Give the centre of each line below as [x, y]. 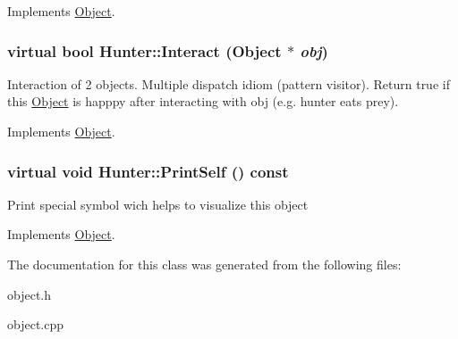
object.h [30, 294]
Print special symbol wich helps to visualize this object [158, 204]
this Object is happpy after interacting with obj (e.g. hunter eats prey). [203, 101]
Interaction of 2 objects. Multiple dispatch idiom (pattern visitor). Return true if [229, 83]
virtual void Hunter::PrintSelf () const [148, 171]
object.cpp [36, 324]
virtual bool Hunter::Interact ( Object [144, 50]
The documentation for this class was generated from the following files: [204, 264]
